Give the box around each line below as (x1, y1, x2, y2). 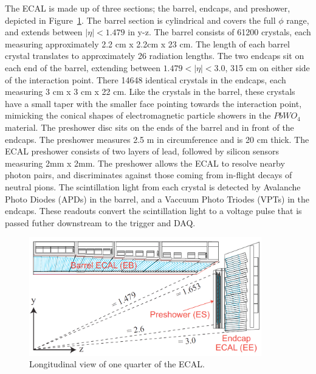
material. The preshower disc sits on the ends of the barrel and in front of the (5, 120, 294, 133)
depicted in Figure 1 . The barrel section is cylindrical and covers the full (5, 13, 276, 26)
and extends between (5, 26, 83, 38)
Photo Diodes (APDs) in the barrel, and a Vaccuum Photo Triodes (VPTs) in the (5, 192, 309, 205)
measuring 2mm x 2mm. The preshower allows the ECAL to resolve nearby (5, 156, 285, 169)
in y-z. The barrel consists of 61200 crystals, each (128, 26, 311, 38)
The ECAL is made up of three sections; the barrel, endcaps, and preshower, (5, 2, 290, 14)
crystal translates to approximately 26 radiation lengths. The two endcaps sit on (5, 49, 304, 62)
